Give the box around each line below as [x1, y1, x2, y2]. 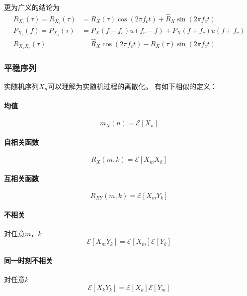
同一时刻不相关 [4, 255, 53, 265]
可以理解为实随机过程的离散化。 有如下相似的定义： [48, 81, 217, 91]
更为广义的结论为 [4, 2, 60, 12]
